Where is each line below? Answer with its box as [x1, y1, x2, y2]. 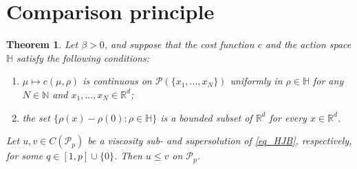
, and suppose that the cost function [104, 37, 255, 52]
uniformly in [230, 74, 283, 88]
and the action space [265, 37, 351, 52]
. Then [114, 148, 142, 163]
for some [6, 148, 43, 163]
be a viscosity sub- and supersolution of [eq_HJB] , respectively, [87, 133, 352, 148]
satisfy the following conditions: [17, 50, 149, 65]
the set [22, 110, 50, 124]
